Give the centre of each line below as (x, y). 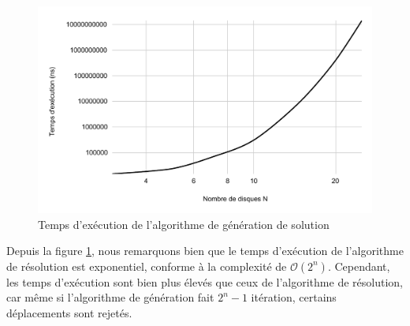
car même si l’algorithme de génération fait (110, 297)
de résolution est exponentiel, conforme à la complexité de (147, 266)
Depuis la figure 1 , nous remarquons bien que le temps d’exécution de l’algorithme (205, 251)
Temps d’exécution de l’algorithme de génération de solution (184, 224)
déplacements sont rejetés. (69, 313)
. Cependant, (359, 266)
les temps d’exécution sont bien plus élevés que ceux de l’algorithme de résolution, (205, 281)
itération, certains (294, 297)
